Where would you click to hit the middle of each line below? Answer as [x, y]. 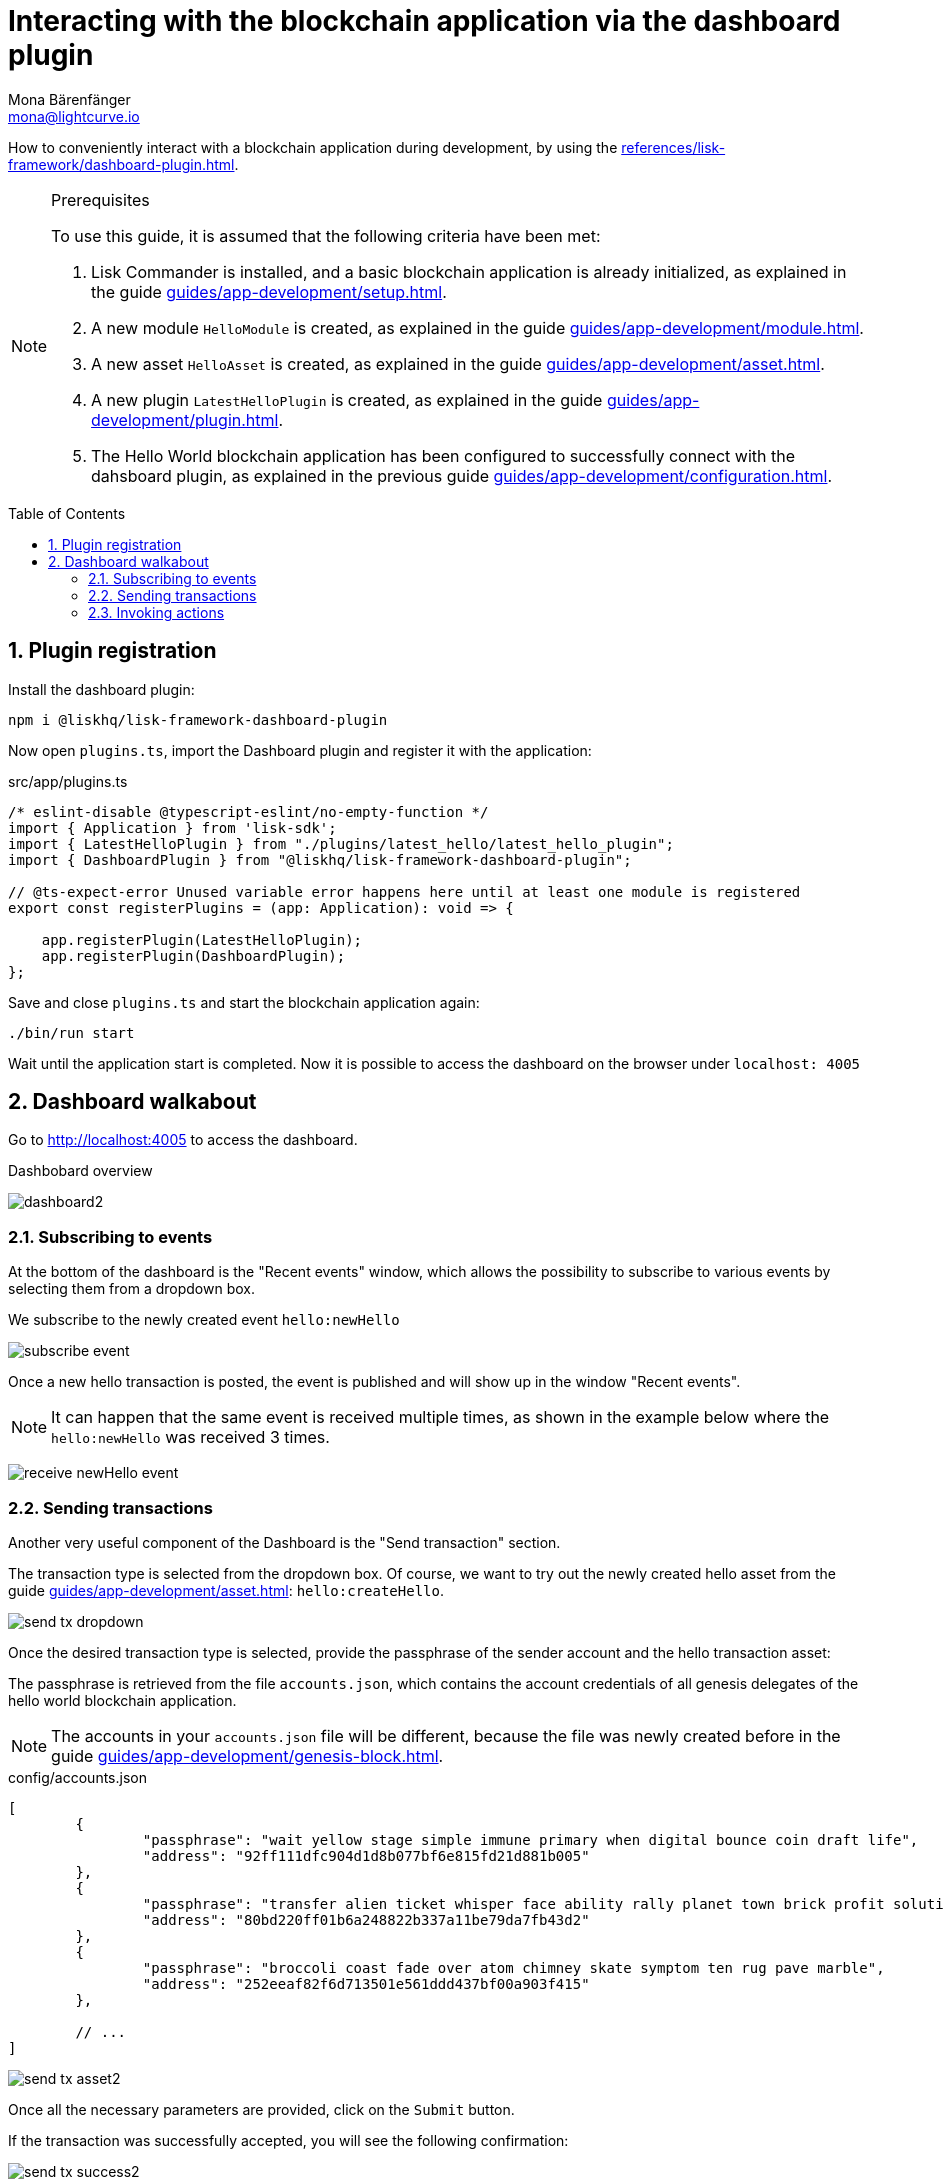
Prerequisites [100, 199]
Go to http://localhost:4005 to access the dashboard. [183, 1140]
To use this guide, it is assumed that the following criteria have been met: [326, 235]
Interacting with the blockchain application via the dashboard [424, 21]
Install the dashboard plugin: [101, 689]
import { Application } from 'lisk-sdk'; [172, 827]
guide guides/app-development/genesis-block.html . [247, 1755]
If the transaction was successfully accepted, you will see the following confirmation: [288, 2140]
